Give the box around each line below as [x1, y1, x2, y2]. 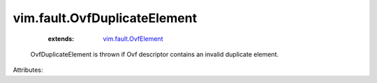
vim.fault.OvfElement [103, 35, 163, 43]
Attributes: [13, 66, 43, 74]
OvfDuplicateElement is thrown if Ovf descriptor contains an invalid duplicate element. [30, 50, 279, 58]
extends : [47, 35, 75, 43]
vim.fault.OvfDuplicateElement [13, 10, 198, 26]
